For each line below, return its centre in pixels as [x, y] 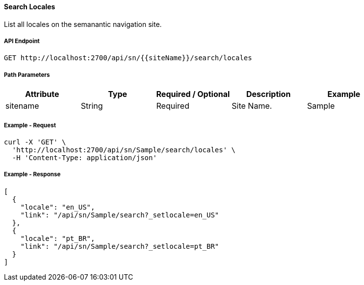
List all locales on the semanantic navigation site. [83, 24]
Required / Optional [193, 94]
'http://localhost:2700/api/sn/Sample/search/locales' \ [124, 150]
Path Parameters [27, 75]
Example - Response [32, 175]
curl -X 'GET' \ [35, 142]
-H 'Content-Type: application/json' [84, 157]
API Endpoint [22, 41]
